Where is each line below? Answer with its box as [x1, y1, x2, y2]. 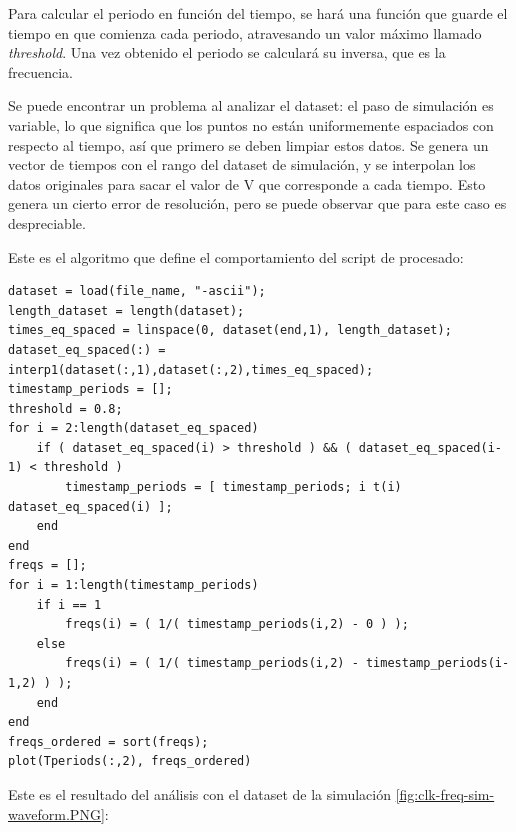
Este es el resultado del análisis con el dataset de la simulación [8, 783, 391, 804]
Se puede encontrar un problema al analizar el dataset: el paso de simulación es [8, 95, 494, 116]
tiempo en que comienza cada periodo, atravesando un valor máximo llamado [8, 22, 482, 43]
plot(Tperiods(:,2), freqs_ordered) [8, 754, 252, 769]
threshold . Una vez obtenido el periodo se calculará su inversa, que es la [8, 42, 446, 63]
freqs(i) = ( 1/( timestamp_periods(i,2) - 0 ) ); [65, 617, 409, 632]
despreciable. [8, 212, 86, 233]
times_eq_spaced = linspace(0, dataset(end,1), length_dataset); [8, 323, 452, 338]
